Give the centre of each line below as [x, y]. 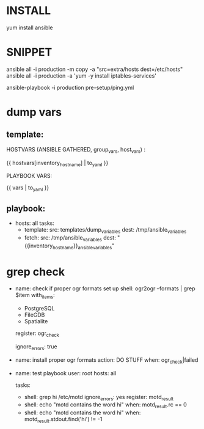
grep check [36, 272]
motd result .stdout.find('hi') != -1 [63, 420]
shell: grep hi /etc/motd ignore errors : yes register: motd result [99, 398]
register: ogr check [37, 334]
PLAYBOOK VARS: [29, 176]
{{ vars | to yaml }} [28, 189]
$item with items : [35, 296]
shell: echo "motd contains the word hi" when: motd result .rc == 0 [106, 405]
